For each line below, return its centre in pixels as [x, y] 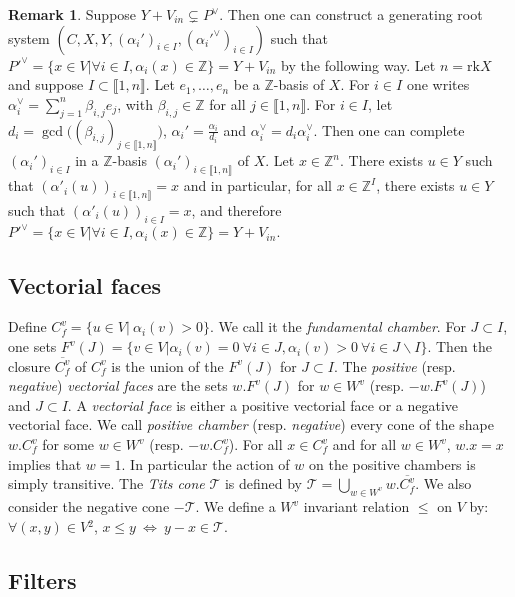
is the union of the [167, 365]
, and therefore [236, 209]
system [29, 37]
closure [29, 365]
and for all [364, 444]
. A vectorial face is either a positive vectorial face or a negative [262, 404]
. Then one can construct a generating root [351, 14]
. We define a [235, 506]
